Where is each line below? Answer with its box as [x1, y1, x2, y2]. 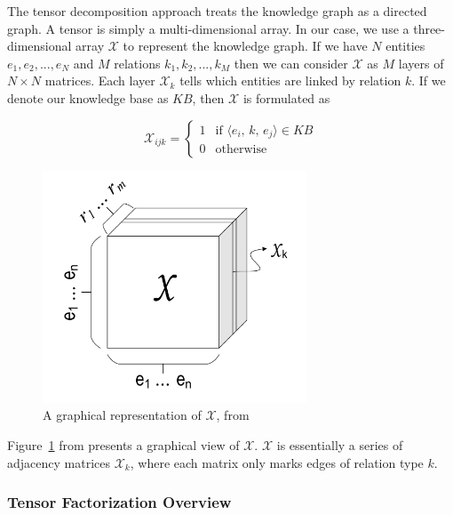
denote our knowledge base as [7, 88, 169, 107]
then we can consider [234, 53, 348, 72]
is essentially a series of [276, 435, 403, 454]
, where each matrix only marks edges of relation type [130, 453, 424, 471]
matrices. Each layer [44, 71, 155, 90]
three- [413, 19, 445, 37]
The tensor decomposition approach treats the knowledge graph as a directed [7, 2, 427, 20]
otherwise [215, 143, 267, 157]
